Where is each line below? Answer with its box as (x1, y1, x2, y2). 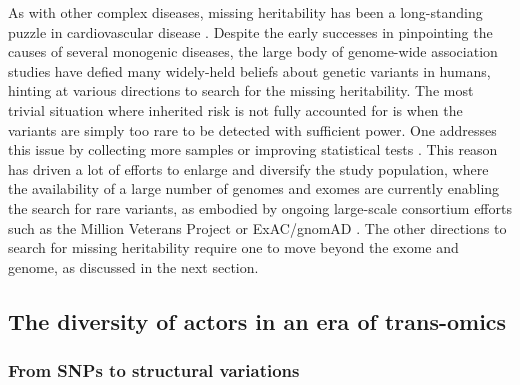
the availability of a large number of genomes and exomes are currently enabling (8, 178, 500, 199)
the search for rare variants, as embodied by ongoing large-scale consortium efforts (8, 197, 512, 218)
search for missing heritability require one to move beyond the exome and (8, 237, 459, 258)
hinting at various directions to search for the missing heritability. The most (8, 80, 474, 101)
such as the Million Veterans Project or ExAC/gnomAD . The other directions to (8, 217, 507, 238)
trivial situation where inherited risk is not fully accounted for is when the (8, 99, 463, 120)
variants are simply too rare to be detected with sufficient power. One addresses (8, 119, 497, 140)
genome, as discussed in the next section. (8, 256, 259, 277)
